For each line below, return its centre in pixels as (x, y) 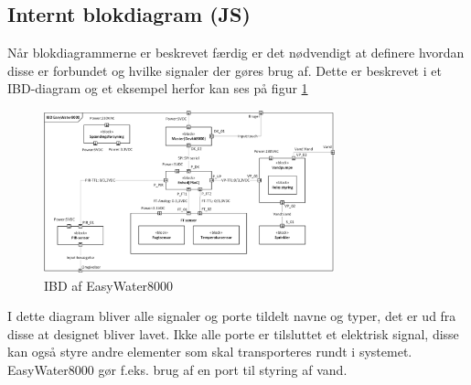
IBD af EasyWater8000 (109, 285)
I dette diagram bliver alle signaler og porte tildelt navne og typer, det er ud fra (232, 316)
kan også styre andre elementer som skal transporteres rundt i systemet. (210, 352)
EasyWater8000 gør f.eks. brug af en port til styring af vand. (177, 369)
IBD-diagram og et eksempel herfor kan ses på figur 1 (158, 88)
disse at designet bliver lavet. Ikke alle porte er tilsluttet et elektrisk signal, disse (233, 333)
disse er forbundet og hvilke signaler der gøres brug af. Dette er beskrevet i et (225, 70)
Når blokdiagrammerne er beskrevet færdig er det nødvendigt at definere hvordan (236, 53)
